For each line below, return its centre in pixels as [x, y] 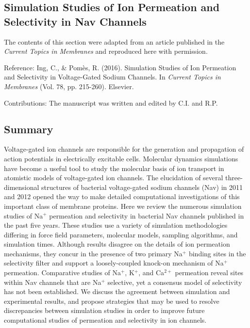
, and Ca [151, 273]
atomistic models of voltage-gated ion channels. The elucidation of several [114, 178]
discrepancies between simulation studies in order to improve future [104, 310]
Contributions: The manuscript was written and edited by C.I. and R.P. [111, 102]
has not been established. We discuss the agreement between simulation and [117, 291]
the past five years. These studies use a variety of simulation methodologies [116, 225]
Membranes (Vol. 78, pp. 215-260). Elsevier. [69, 86]
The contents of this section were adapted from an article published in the [114, 41]
